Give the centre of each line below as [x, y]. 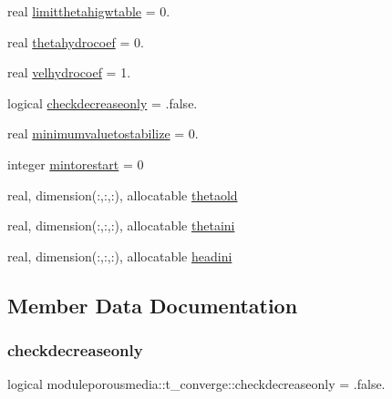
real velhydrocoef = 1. [69, 72]
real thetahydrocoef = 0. [76, 41]
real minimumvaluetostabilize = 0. [103, 133]
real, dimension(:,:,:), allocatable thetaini [121, 225]
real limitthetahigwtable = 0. [89, 11]
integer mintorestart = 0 [76, 164]
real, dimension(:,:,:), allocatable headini [120, 256]
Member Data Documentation [153, 305]
